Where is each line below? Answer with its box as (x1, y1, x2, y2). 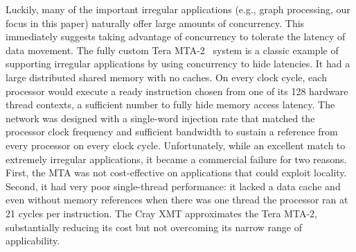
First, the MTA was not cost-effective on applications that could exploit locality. (6, 165, 347, 180)
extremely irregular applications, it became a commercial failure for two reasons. (6, 151, 347, 166)
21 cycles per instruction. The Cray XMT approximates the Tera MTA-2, (6, 205, 317, 220)
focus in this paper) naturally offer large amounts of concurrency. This (6, 15, 305, 30)
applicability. (6, 233, 60, 248)
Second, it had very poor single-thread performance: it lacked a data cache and (6, 178, 341, 193)
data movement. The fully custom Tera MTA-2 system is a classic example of (6, 42, 339, 57)
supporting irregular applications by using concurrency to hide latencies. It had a (6, 56, 350, 71)
